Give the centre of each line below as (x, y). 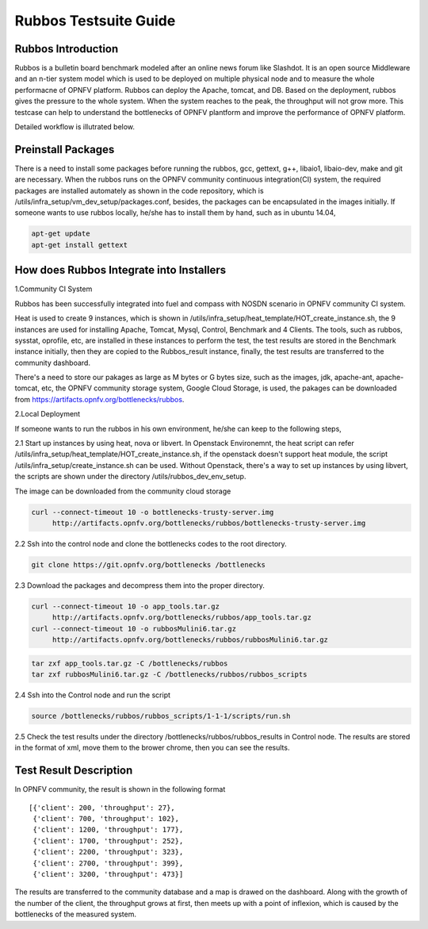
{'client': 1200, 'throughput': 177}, (108, 830)
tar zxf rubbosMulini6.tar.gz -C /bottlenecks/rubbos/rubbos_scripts (169, 675)
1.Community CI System (53, 289)
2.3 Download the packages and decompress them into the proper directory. (140, 585)
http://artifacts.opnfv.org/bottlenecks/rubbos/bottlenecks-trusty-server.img (209, 523)
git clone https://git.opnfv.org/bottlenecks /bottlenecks (148, 564)
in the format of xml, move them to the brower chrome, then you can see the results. (152, 748)
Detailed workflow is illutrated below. (75, 127)
